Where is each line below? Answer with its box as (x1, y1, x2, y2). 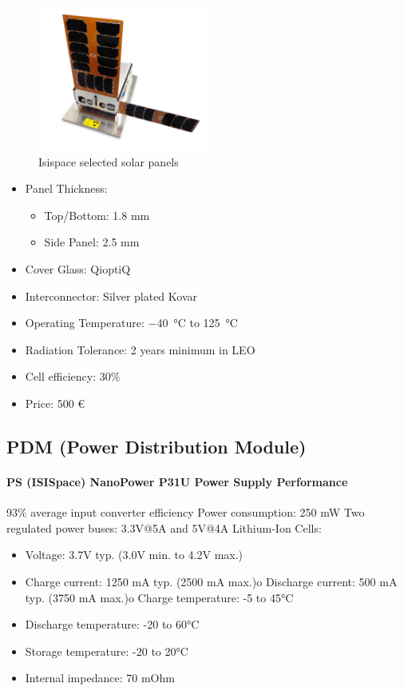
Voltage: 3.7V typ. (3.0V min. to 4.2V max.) (25, 546, 244, 563)
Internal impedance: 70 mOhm (25, 669, 175, 686)
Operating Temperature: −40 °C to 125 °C (25, 314, 238, 331)
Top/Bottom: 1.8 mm (44, 206, 150, 223)
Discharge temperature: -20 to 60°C (25, 616, 200, 633)
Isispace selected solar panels (38, 153, 179, 170)
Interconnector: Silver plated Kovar (25, 287, 198, 304)
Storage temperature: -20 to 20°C (25, 642, 188, 659)
